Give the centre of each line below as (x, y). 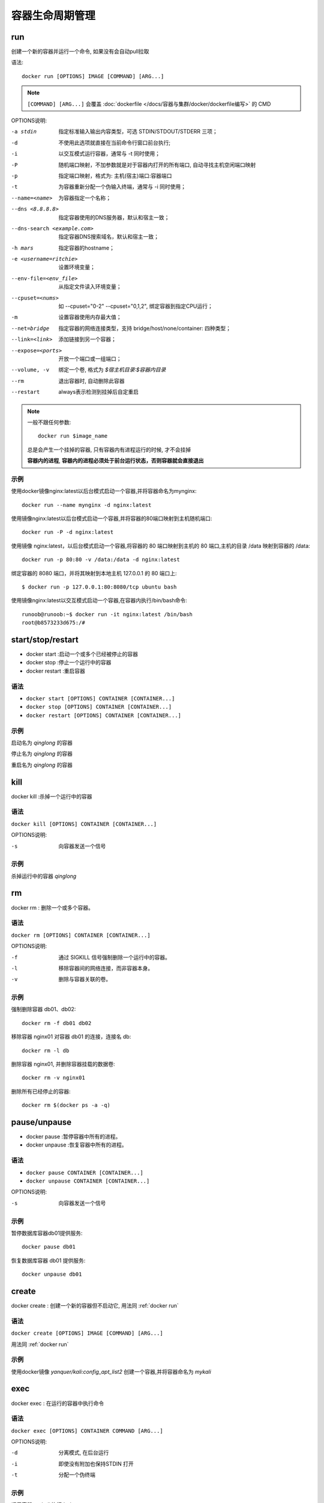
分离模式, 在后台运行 (84, 1452)
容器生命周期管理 (53, 16)
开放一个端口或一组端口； (90, 359)
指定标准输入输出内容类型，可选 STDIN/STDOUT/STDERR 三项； (138, 132)
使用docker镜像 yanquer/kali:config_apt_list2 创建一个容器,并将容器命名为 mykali (111, 1371)
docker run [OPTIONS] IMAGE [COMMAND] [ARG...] (93, 76)
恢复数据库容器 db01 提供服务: (48, 1260)
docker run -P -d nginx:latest (68, 532)
